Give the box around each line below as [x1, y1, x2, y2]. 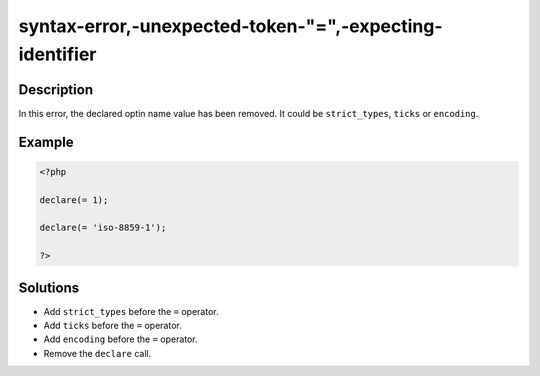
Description [18, 81, 94, 98]
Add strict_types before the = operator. [43, 305, 219, 317]
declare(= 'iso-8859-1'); [39, 222, 167, 234]
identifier [18, 43, 97, 65]
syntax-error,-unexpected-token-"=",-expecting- [18, 15, 444, 37]
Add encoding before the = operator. [43, 333, 199, 345]
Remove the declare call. [43, 347, 152, 359]
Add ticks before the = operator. [43, 320, 182, 332]
